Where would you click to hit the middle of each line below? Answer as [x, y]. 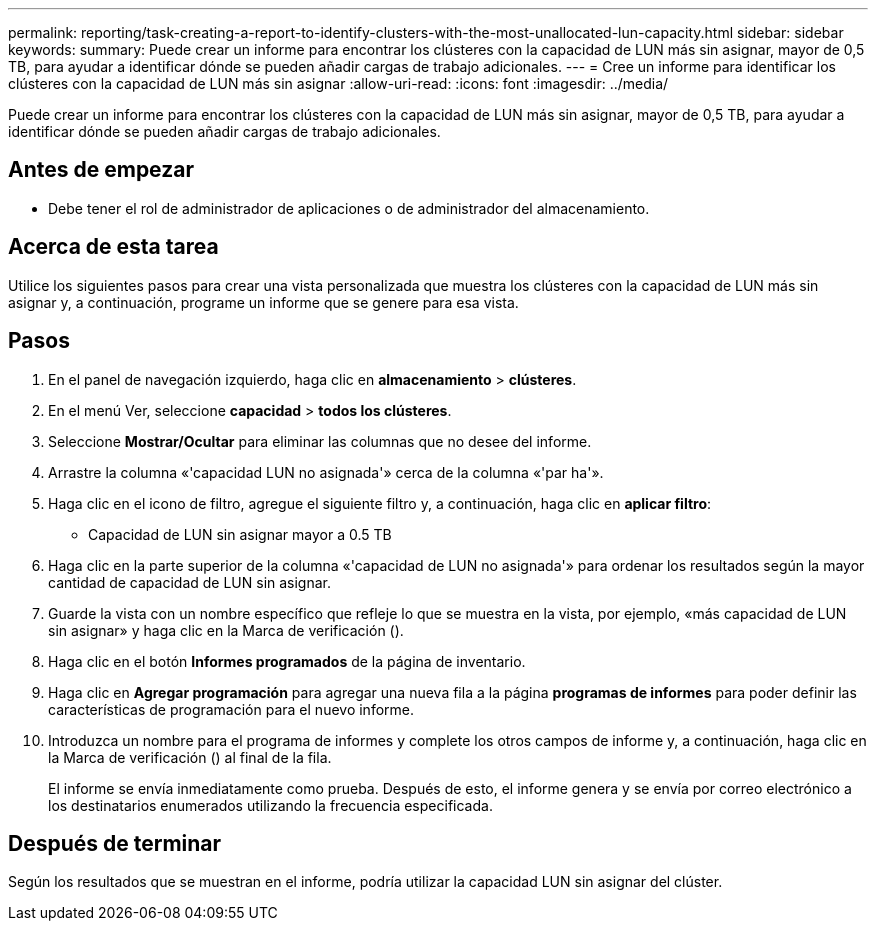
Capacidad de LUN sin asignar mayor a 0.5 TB [240, 534]
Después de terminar [115, 843]
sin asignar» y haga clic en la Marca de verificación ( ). [226, 630]
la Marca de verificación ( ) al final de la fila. [190, 757]
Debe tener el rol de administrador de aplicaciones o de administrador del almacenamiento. [349, 208]
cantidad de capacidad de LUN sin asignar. [190, 582]
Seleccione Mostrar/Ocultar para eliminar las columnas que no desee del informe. [320, 441]
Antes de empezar [101, 170]
